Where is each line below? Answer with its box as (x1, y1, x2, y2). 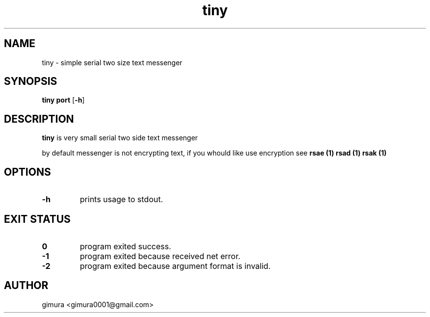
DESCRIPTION (4, 112, 74, 125)
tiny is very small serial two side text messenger (42, 133, 198, 142)
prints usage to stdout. (80, 194, 163, 205)
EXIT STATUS (4, 212, 71, 225)
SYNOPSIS (4, 75, 57, 88)
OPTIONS (4, 165, 51, 178)
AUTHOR (4, 279, 49, 292)
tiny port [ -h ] (42, 96, 85, 105)
